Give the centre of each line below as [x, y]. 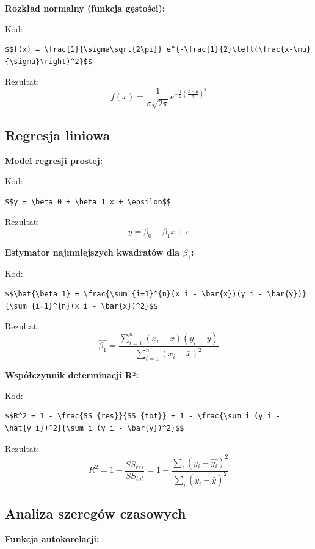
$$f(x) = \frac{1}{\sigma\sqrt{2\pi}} [84, 50]
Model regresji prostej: [54, 160]
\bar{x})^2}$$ [129, 306]
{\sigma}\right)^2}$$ [49, 61]
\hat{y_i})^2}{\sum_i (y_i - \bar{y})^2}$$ [95, 428]
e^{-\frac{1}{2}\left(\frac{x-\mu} [239, 50]
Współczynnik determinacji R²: [72, 375]
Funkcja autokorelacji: [52, 539]
